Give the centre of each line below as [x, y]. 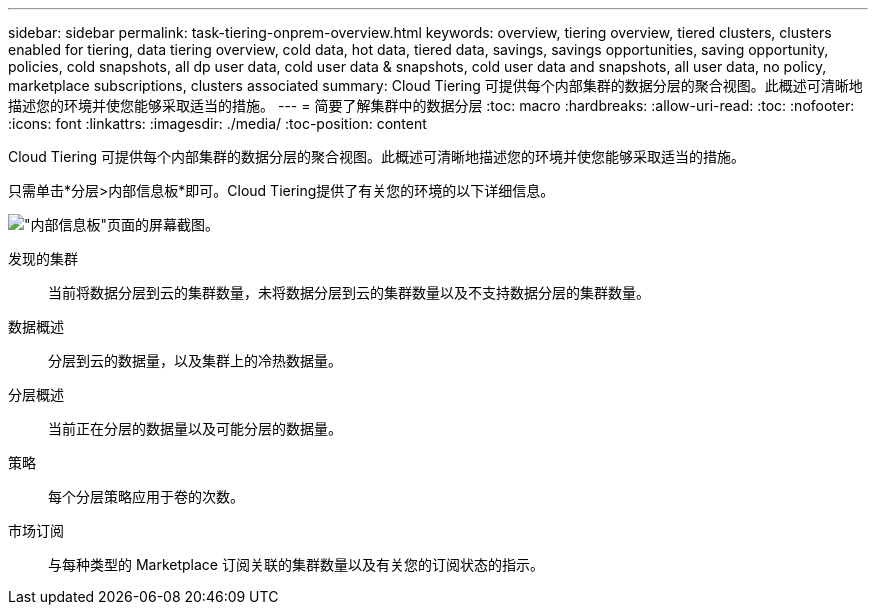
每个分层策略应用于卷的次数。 [146, 496]
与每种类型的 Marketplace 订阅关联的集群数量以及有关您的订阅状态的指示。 [296, 564]
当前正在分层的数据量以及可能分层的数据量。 [195, 428]
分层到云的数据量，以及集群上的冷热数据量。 [195, 360]
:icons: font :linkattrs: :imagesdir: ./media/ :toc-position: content [217, 123]
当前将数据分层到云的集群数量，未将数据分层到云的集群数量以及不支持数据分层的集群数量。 [349, 292]
